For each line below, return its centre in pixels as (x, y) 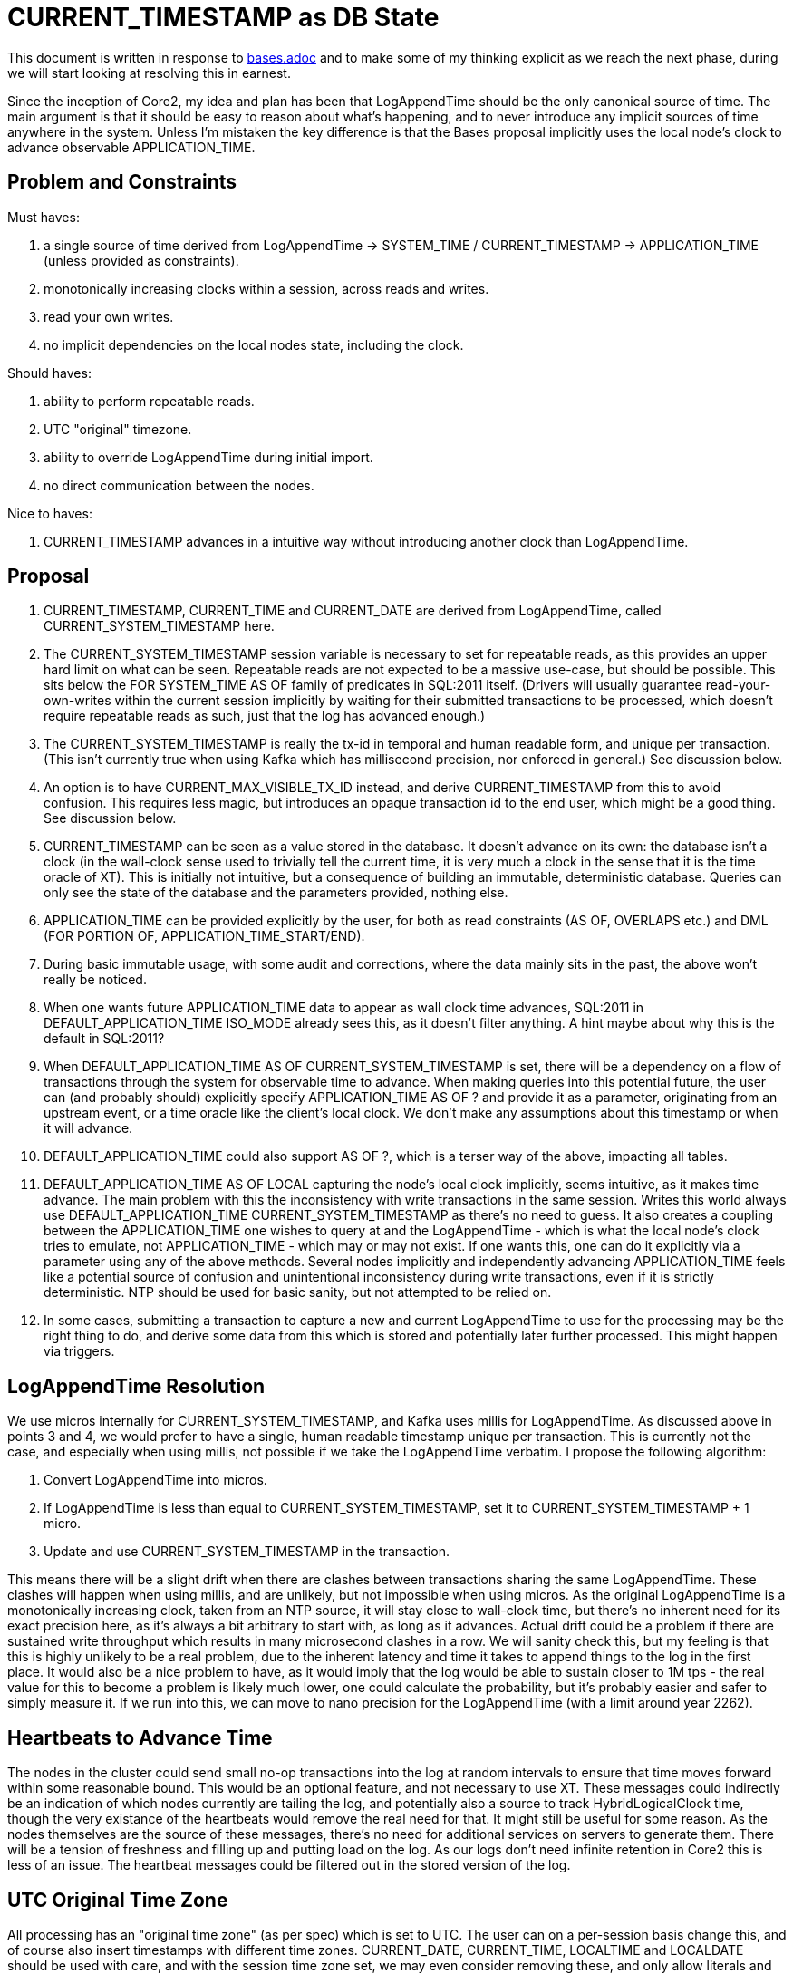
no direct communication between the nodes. (179, 485)
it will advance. (88, 1128)
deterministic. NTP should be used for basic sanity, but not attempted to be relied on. (298, 1292)
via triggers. (79, 1351)
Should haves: (49, 373)
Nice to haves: (50, 513)
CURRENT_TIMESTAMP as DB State (223, 17)
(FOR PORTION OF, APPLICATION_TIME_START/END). (204, 936)
